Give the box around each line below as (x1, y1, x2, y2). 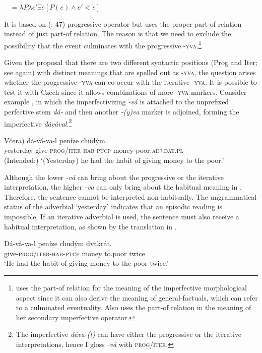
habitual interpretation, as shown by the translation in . (4, 221, 177, 231)
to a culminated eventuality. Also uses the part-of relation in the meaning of (16, 302, 251, 313)
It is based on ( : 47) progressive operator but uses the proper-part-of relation (4, 18, 242, 29)
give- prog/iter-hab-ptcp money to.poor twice (4, 248, 145, 258)
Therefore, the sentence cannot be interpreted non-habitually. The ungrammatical (4, 191, 257, 202)
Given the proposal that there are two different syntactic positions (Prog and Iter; (4, 57, 257, 68)
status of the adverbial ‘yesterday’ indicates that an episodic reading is (4, 201, 223, 212)
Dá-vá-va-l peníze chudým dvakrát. (4, 238, 112, 249)
